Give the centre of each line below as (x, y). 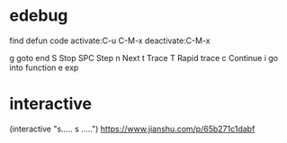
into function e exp (44, 67)
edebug (39, 16)
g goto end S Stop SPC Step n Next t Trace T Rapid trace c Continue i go (144, 58)
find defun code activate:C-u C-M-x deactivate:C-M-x (110, 40)
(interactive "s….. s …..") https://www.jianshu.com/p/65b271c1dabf (132, 129)
